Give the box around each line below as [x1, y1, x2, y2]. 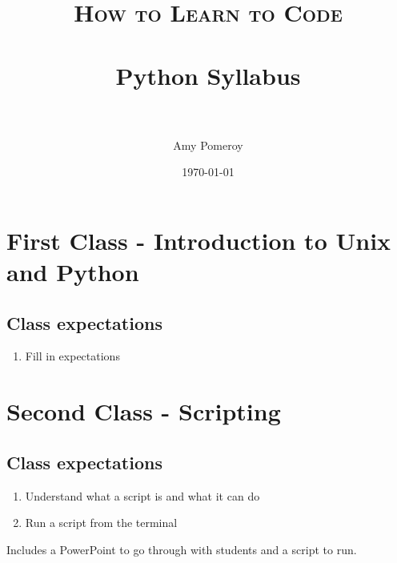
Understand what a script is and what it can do [25, 487, 260, 504]
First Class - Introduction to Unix [6, 223, 391, 256]
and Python [6, 255, 139, 288]
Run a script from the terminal [25, 514, 178, 531]
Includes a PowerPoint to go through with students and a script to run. [6, 541, 357, 557]
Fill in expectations [25, 348, 120, 364]
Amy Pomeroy [173, 136, 243, 153]
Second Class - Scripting [6, 395, 281, 428]
